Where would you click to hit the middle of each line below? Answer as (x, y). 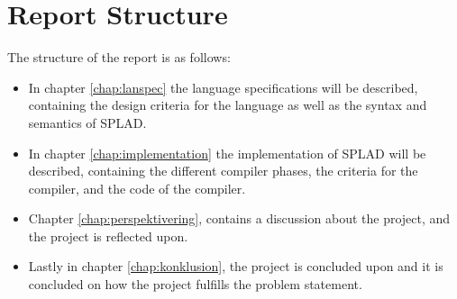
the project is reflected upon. (108, 236)
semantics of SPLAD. (87, 122)
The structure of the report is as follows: (119, 57)
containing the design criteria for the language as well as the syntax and (228, 105)
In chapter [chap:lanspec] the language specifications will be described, (223, 87)
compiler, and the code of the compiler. (137, 188)
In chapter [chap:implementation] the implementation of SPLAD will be (227, 153)
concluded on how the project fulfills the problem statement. (195, 284)
